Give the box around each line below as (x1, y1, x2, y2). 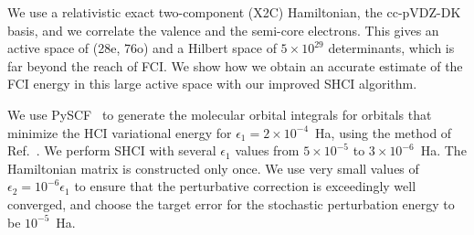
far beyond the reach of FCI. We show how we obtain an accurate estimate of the (7, 56, 463, 75)
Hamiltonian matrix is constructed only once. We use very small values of (7, 158, 419, 177)
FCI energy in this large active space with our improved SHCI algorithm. (7, 74, 417, 93)
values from (235, 141, 300, 160)
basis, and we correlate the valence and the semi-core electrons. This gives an (7, 20, 439, 39)
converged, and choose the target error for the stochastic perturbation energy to (7, 194, 455, 213)
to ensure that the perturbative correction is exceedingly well (74, 176, 416, 196)
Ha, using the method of (315, 123, 452, 142)
